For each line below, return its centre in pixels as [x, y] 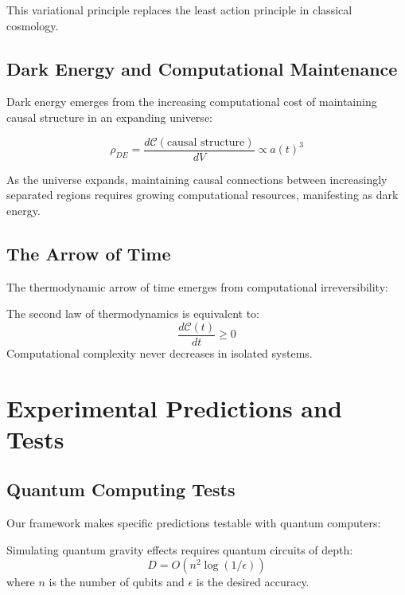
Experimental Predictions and [174, 407]
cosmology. [33, 25]
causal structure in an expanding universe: [109, 117]
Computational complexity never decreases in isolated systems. [160, 352]
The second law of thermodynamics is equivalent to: [133, 313]
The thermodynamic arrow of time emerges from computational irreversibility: [197, 286]
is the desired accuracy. [253, 582]
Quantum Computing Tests [121, 489]
